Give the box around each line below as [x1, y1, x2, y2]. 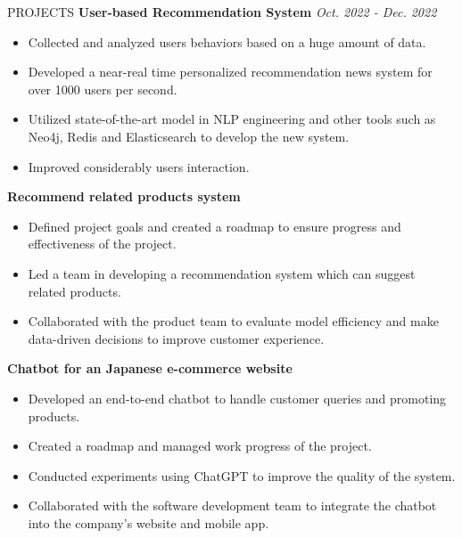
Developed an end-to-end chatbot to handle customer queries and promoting [28, 388, 447, 407]
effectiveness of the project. [28, 234, 177, 253]
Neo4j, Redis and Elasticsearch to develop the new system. [28, 126, 350, 145]
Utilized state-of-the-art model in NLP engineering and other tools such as [28, 110, 436, 128]
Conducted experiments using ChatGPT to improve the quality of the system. [28, 466, 456, 485]
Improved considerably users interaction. [28, 157, 250, 175]
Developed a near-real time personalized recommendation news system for [28, 62, 433, 81]
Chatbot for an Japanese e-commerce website [7, 359, 293, 378]
